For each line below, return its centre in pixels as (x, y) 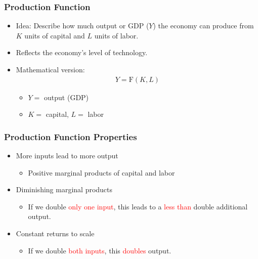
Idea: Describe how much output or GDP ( (82, 26)
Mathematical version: (50, 69)
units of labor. (116, 35)
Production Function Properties (71, 136)
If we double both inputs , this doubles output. (100, 250)
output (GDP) (67, 97)
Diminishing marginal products (64, 189)
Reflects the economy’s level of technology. (82, 52)
